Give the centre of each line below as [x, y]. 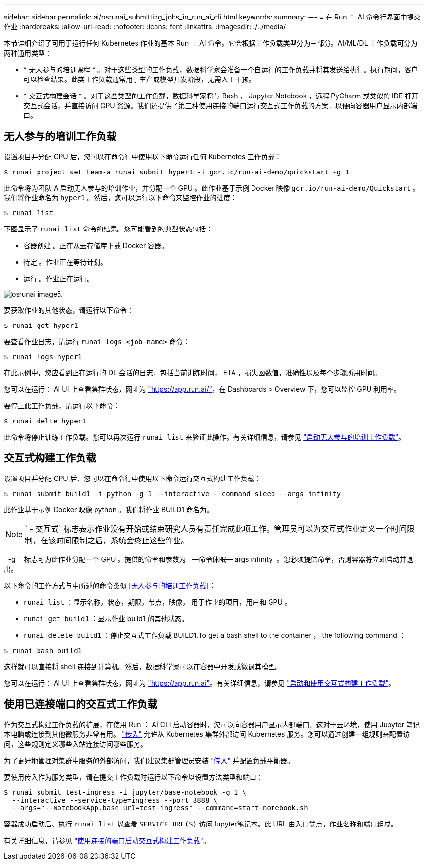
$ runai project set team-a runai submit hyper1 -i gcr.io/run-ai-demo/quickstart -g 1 [177, 172]
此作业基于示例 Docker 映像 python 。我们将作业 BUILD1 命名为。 [109, 509]
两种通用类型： [28, 53]
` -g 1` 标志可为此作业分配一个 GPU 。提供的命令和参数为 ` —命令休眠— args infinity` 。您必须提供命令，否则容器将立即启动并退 [209, 559]
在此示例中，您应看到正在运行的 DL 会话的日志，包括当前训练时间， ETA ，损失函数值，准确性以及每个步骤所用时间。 [193, 372]
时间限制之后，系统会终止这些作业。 [123, 540]
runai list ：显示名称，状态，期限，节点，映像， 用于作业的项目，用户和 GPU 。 [157, 602]
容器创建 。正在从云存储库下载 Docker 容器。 [96, 245]
